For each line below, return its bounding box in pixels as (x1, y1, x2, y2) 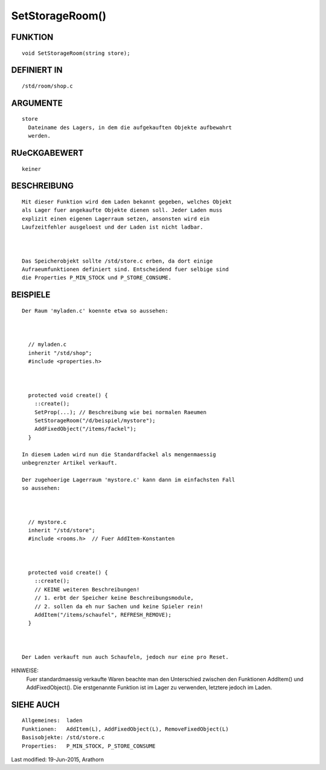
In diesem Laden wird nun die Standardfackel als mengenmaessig (22, 451, 217, 458)
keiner (22, 165, 42, 172)
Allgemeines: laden (22, 717, 83, 724)
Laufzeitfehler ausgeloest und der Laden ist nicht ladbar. (22, 224, 203, 231)
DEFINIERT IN (11, 65, 63, 75)
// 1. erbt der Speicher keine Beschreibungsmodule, (34, 594, 194, 602)
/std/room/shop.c (22, 82, 73, 89)
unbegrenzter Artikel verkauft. (22, 459, 118, 466)
